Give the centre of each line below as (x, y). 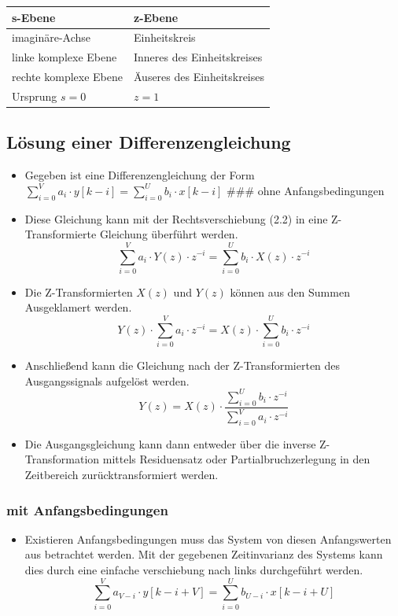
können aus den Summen (290, 291)
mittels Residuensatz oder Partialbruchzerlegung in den (236, 459)
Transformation (62, 459)
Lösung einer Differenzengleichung (149, 142)
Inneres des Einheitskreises (198, 57)
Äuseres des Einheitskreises (199, 77)
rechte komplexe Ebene (67, 77)
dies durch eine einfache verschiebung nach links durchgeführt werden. (194, 570)
